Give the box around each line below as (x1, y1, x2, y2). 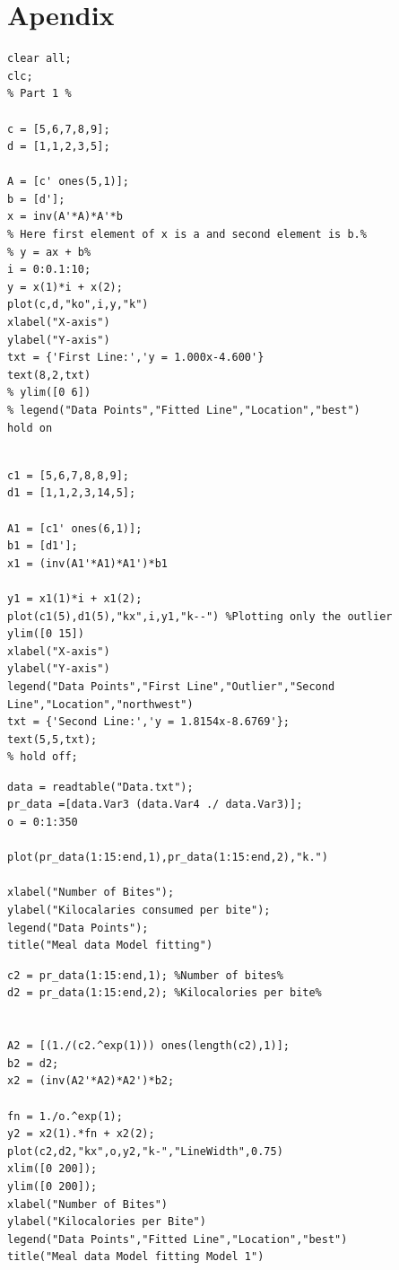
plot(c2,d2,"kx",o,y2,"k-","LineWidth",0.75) (7, 1144, 283, 1158)
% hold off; (7, 750, 78, 764)
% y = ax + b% (7, 245, 91, 258)
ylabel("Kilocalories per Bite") (7, 1215, 206, 1229)
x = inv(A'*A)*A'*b (7, 210, 123, 223)
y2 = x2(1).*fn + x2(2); (7, 1127, 155, 1141)
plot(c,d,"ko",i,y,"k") (7, 298, 149, 311)
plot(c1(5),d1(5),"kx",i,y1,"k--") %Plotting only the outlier (7, 609, 393, 623)
